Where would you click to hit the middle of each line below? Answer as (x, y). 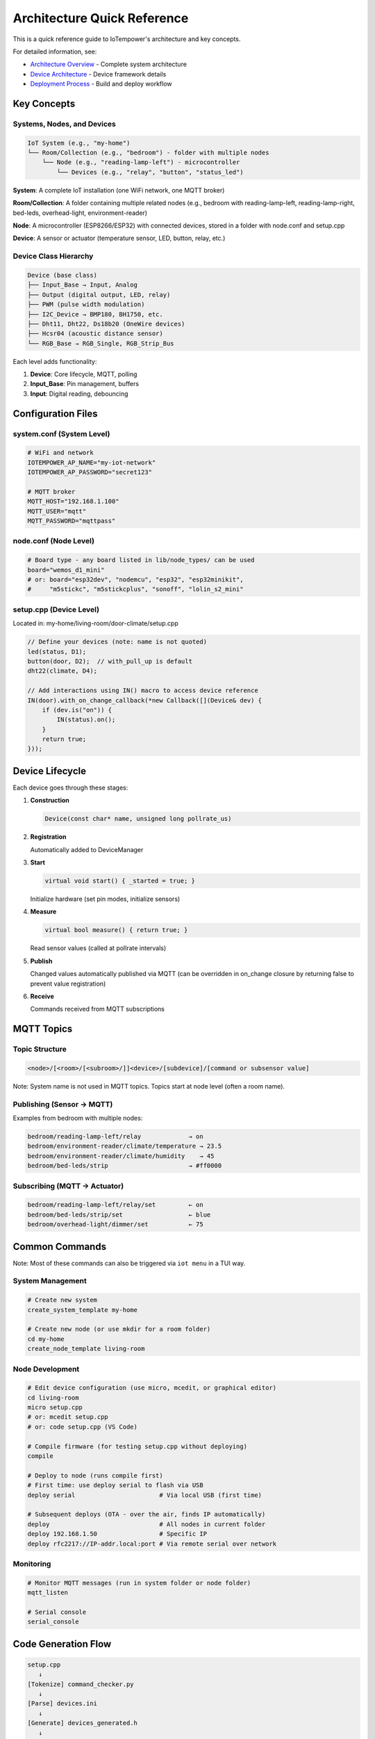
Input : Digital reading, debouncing (79, 394)
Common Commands (60, 1246)
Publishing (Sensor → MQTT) (63, 1104)
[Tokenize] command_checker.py (81, 1684)
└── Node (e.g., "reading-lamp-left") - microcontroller (141, 162)
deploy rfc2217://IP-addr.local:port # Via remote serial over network (152, 1544)
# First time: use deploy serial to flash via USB (116, 1485)
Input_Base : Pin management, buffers (84, 384)
